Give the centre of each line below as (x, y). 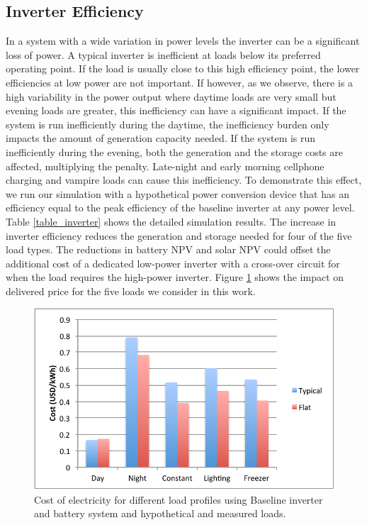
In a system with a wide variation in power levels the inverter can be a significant (183, 41)
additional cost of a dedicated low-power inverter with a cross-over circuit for (173, 263)
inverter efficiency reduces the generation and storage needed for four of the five (179, 235)
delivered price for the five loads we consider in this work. (131, 291)
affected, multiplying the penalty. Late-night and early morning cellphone (165, 166)
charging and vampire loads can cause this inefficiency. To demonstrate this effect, (184, 180)
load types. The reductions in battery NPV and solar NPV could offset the (168, 249)
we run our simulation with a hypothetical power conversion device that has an (177, 193)
